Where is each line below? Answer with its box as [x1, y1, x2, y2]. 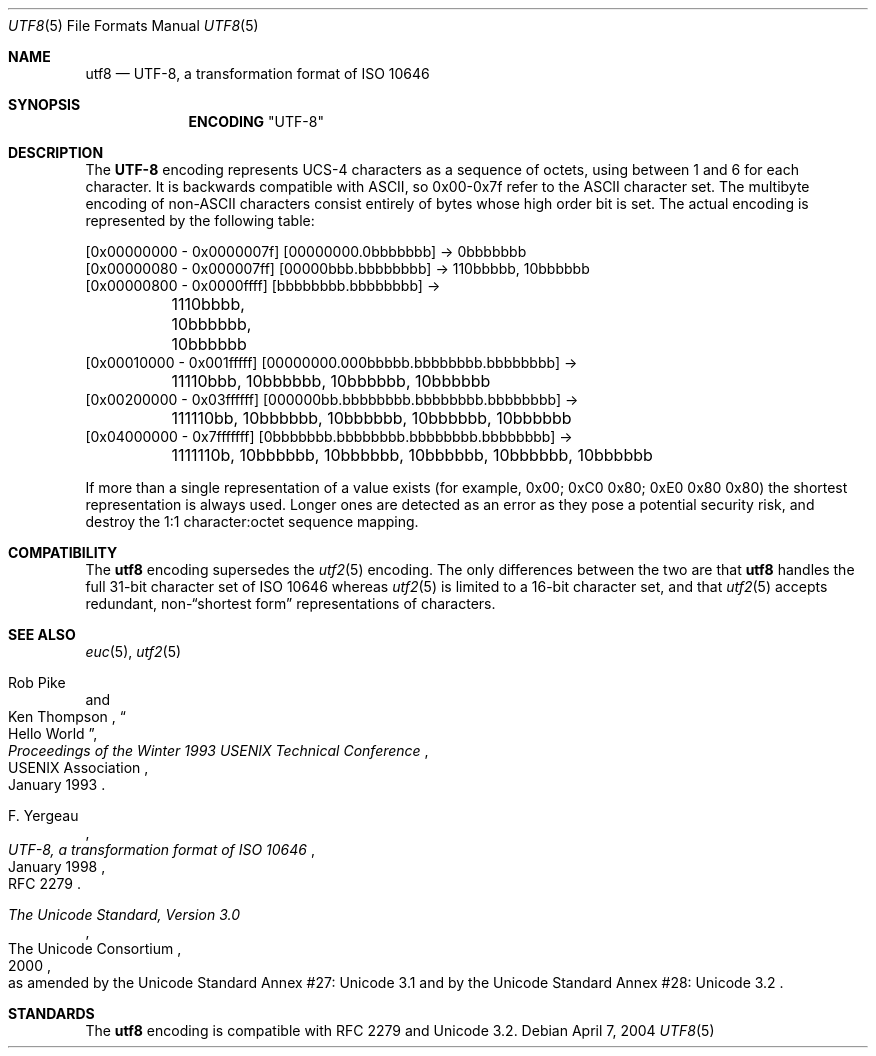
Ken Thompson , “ [8, 708, 126, 725]
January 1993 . [8, 776, 106, 793]
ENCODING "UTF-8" [188, 113, 324, 130]
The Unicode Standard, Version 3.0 [8, 906, 240, 923]
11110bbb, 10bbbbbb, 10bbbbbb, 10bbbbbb [171, 371, 491, 391]
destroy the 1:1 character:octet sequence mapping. [85, 513, 419, 530]
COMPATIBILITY [8, 544, 118, 561]
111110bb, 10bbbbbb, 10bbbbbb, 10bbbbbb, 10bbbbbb [171, 408, 572, 428]
